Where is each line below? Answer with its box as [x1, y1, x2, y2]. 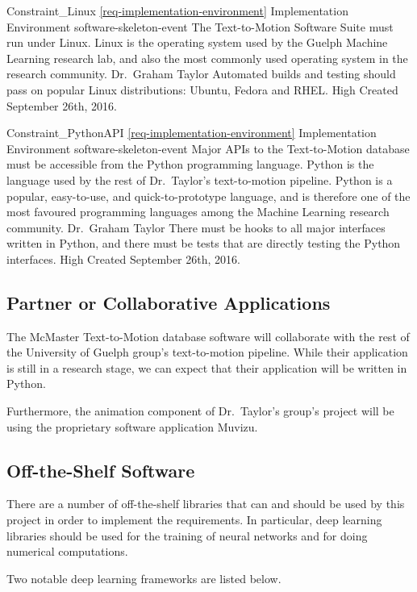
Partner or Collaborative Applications [6, 290, 331, 315]
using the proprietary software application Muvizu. [6, 418, 258, 435]
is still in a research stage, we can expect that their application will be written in [6, 359, 407, 376]
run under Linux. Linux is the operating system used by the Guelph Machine [6, 34, 388, 51]
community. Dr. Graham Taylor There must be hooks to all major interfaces [6, 219, 386, 236]
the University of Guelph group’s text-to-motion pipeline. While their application [6, 344, 408, 361]
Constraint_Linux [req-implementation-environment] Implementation [6, 2, 348, 19]
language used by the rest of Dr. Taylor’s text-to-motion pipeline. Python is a [6, 171, 393, 188]
